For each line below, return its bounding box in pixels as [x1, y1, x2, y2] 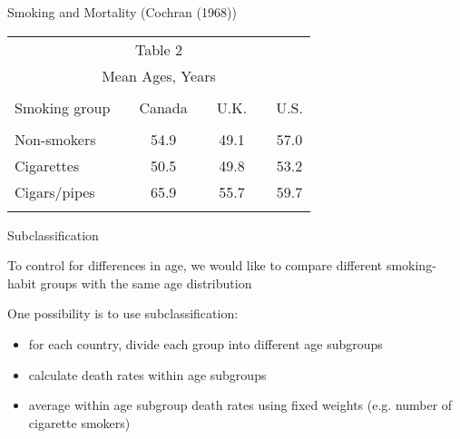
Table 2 [134, 38, 182, 60]
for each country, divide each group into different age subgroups [28, 334, 383, 353]
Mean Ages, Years [102, 64, 216, 86]
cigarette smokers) [28, 413, 131, 432]
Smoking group [15, 96, 111, 118]
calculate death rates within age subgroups [28, 365, 267, 384]
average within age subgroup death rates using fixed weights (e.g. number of [28, 395, 453, 415]
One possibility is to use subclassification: [7, 304, 239, 323]
